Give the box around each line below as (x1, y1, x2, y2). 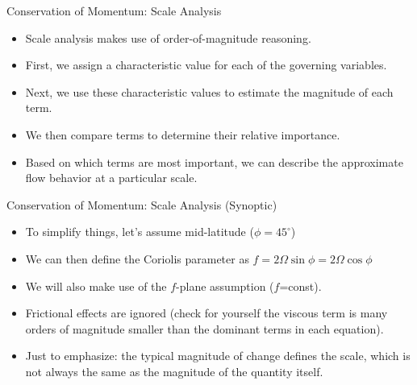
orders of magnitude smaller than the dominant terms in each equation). (25, 320, 384, 337)
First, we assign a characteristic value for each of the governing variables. (25, 56, 387, 73)
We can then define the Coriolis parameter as (25, 250, 249, 267)
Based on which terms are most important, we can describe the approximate (25, 153, 403, 170)
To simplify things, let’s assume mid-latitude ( (25, 223, 254, 240)
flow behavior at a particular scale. (25, 169, 198, 186)
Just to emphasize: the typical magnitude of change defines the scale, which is (25, 347, 411, 364)
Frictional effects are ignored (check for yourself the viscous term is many (25, 304, 388, 321)
